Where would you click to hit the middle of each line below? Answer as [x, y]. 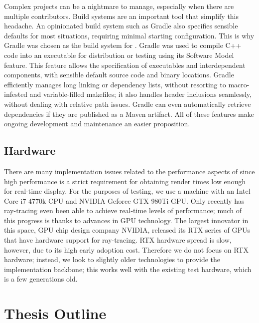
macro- [239, 84]
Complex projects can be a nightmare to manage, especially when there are [119, 6]
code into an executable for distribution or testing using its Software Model [119, 55]
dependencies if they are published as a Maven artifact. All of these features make [129, 114]
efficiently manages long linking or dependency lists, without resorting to [115, 84]
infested [16, 94]
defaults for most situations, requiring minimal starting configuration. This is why [129, 35]
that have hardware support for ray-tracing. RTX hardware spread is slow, [118, 240]
